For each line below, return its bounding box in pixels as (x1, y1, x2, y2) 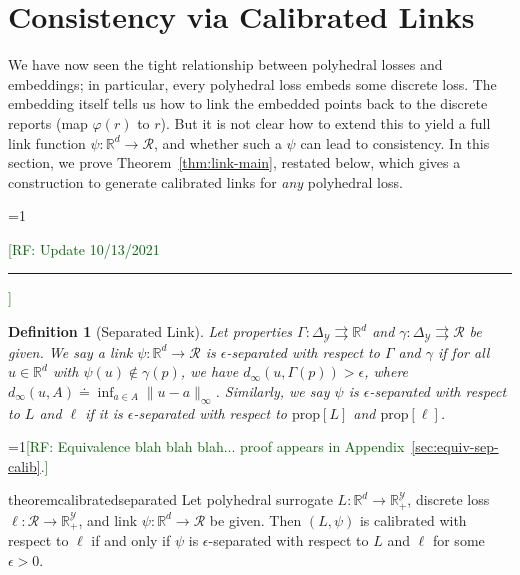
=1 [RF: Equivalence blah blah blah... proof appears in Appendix (8, 436, 405, 457)
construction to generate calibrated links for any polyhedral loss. (8, 171, 403, 192)
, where (364, 361, 409, 382)
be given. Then (209, 509, 302, 530)
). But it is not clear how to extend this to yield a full (160, 112, 491, 133)
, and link (78, 509, 138, 530)
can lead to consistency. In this (300, 132, 490, 153)
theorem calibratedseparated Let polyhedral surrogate (8, 489, 333, 510)
